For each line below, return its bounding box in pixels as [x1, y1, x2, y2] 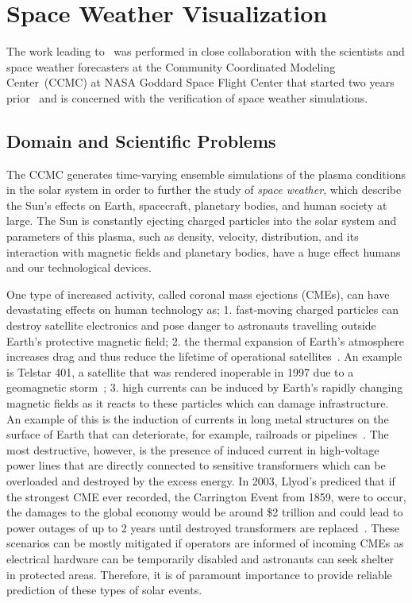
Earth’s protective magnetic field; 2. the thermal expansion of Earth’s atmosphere [6, 332, 405, 349]
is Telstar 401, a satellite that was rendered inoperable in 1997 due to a [6, 363, 354, 380]
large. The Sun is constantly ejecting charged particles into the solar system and [6, 212, 397, 229]
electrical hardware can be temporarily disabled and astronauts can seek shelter [6, 550, 394, 566]
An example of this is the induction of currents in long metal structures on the [6, 410, 389, 427]
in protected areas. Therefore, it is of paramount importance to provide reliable [6, 566, 392, 582]
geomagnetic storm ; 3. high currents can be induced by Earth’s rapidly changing [6, 379, 403, 396]
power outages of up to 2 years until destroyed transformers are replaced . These [6, 519, 400, 535]
